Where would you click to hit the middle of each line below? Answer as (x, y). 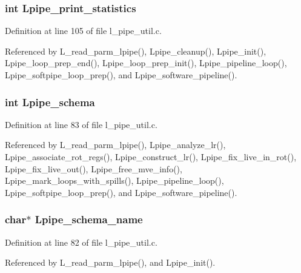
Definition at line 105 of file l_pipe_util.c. (83, 31)
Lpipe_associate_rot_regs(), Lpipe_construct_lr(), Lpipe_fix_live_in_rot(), (151, 157)
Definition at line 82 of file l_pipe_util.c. (81, 242)
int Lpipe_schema (50, 102)
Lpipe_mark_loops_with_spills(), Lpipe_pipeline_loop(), (114, 180)
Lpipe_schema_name (89, 219)
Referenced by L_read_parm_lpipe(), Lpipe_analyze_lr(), (115, 145)
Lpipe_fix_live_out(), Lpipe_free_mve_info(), (94, 168)
